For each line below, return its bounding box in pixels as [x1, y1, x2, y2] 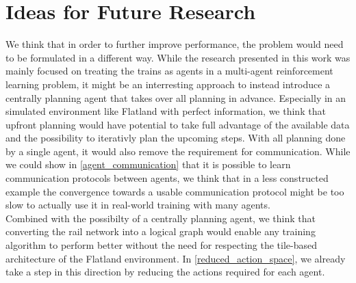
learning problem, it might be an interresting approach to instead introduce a [5, 77, 331, 91]
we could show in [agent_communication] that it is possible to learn [5, 157, 291, 172]
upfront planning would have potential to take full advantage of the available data [5, 117, 350, 131]
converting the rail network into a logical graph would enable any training [5, 224, 316, 239]
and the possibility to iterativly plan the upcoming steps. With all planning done [5, 131, 346, 145]
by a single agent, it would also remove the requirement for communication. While [5, 144, 351, 158]
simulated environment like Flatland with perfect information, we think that [5, 104, 326, 118]
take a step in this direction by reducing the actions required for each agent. [5, 265, 325, 279]
